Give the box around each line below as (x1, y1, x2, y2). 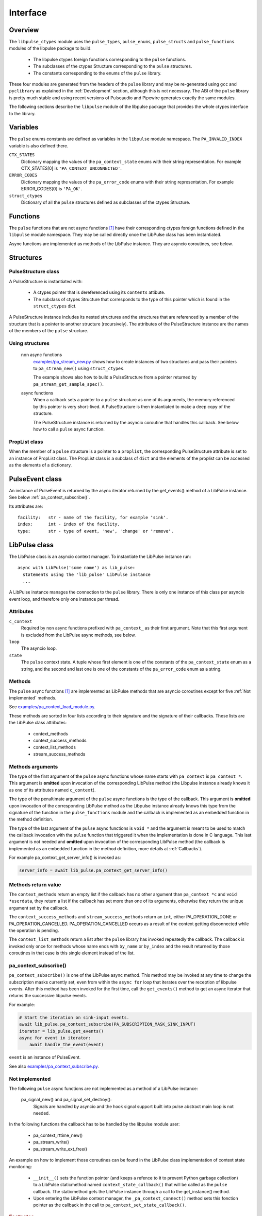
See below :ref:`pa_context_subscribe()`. (9, 494, 90, 501)
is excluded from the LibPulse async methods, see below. (21, 632, 136, 638)
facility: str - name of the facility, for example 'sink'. (17, 515, 169, 520)
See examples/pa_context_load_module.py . (9, 704, 96, 710)
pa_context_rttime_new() (33, 1132, 83, 1138)
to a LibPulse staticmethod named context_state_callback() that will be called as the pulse (33, 1182, 228, 1188)
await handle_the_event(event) (29, 1042, 104, 1048)
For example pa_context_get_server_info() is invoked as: (9, 855, 121, 860)
